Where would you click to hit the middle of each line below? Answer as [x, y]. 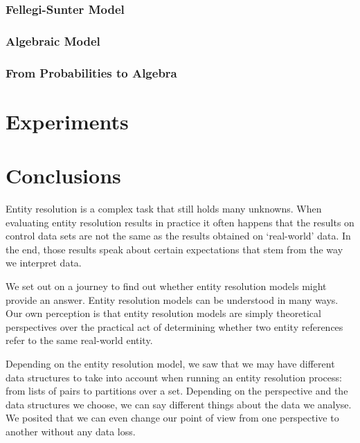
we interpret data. [44, 263]
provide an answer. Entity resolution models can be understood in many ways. [172, 299]
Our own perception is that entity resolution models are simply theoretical [163, 313]
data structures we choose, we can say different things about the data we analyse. [179, 404]
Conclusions [63, 175]
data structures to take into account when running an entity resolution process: [174, 377]
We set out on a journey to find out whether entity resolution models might [166, 286]
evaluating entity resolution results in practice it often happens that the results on [180, 222]
